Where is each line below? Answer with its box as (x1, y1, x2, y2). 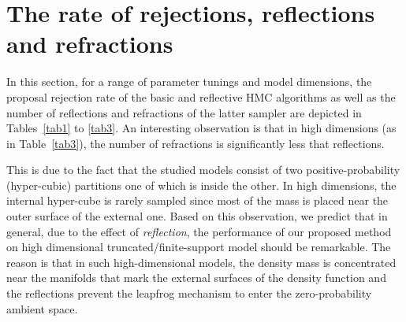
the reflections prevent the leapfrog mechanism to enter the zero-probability (6, 285, 372, 302)
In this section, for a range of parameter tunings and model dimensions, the (6, 73, 372, 90)
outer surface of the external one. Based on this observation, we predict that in (6, 208, 388, 224)
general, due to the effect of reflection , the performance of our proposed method (6, 223, 392, 239)
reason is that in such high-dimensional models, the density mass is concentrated (6, 254, 397, 270)
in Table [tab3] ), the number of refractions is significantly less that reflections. (6, 135, 385, 151)
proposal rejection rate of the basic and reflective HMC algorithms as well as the (6, 88, 396, 105)
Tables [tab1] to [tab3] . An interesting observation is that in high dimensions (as (6, 120, 397, 136)
